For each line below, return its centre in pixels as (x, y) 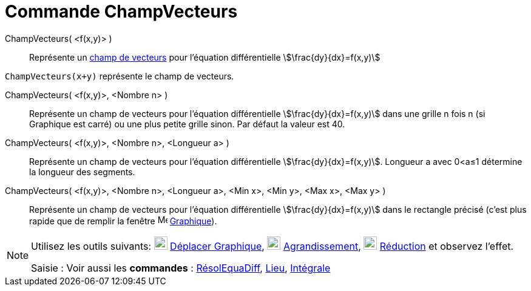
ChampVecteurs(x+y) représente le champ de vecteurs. (120, 76)
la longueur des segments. (82, 172)
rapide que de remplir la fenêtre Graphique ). (123, 221)
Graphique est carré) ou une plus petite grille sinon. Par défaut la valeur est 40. (187, 124)
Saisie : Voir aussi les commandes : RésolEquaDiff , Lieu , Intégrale (181, 268)
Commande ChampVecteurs (121, 12)
